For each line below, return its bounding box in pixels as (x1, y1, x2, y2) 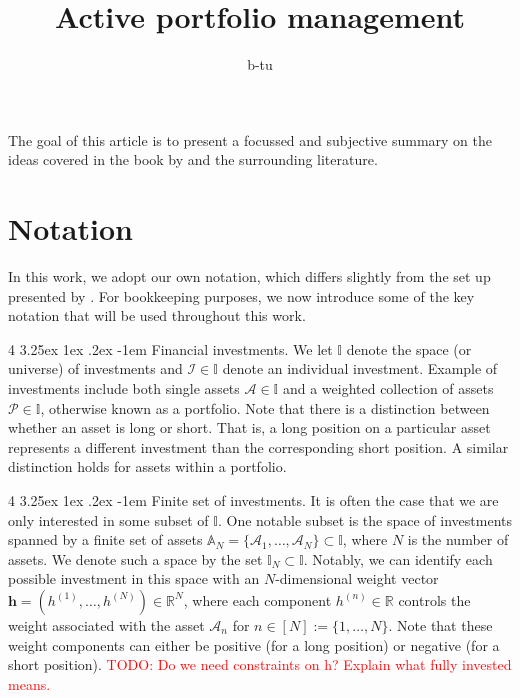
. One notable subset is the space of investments (217, 509, 512, 530)
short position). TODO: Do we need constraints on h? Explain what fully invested (8, 654, 512, 675)
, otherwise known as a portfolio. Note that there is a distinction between (40, 397, 490, 418)
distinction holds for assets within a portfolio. (8, 456, 287, 477)
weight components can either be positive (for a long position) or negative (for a (8, 634, 500, 655)
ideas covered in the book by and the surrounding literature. (8, 149, 378, 170)
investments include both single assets (8, 378, 240, 398)
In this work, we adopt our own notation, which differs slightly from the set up (8, 266, 491, 287)
